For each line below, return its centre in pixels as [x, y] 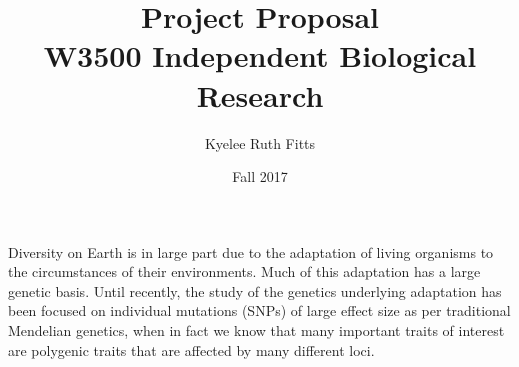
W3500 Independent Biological [260, 55]
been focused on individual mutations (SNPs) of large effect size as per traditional [259, 310]
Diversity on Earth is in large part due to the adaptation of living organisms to [251, 251]
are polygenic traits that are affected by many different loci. [191, 349]
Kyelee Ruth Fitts [260, 142]
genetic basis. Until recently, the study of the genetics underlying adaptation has [255, 290]
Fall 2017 [260, 176]
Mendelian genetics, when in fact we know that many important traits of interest [256, 330]
